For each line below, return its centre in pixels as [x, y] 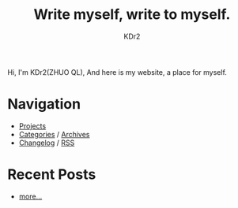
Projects [32, 126]
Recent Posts [52, 175]
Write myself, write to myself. [132, 15]
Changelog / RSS [47, 143]
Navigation [44, 104]
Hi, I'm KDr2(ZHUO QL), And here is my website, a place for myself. [117, 72]
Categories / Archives [54, 134]
